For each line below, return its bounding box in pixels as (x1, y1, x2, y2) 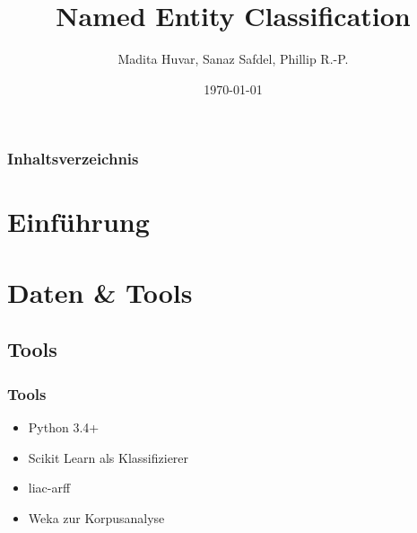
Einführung (7, 203, 150, 240)
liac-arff (28, 478, 71, 497)
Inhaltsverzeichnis (7, 147, 139, 170)
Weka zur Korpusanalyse (28, 508, 165, 527)
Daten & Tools (7, 273, 193, 310)
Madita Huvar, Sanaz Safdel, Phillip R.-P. (117, 49, 349, 68)
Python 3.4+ (28, 417, 100, 436)
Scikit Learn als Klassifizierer (28, 448, 189, 466)
